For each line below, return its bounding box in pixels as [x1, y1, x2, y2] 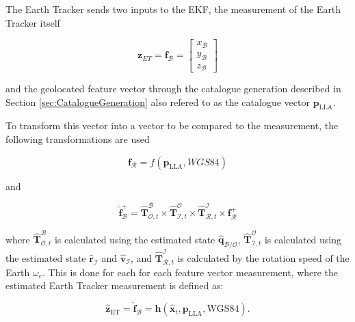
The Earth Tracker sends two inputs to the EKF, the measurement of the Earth [5, 2, 341, 16]
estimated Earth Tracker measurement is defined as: [5, 278, 224, 293]
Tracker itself [5, 15, 60, 29]
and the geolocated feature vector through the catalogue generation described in [5, 81, 341, 95]
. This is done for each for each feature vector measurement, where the [42, 265, 339, 279]
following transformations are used [5, 131, 150, 146]
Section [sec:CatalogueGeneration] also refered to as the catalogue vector [5, 94, 310, 109]
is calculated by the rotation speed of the [177, 250, 350, 265]
